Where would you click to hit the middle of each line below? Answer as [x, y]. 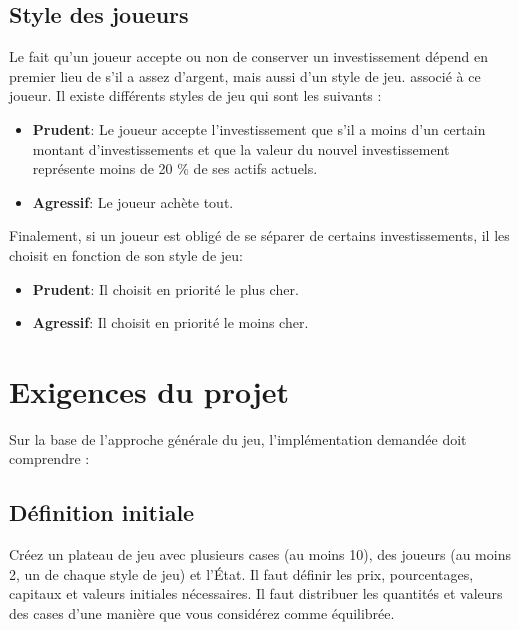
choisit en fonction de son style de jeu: [126, 254]
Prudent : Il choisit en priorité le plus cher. [165, 288]
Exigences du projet [149, 390]
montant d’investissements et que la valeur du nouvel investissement [241, 148]
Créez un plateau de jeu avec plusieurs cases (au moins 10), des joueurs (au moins [260, 554]
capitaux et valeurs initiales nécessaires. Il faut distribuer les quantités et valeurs [256, 593]
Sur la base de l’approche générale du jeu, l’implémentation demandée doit [238, 438]
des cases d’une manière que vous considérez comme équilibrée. [202, 613]
